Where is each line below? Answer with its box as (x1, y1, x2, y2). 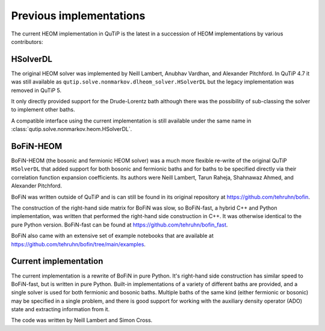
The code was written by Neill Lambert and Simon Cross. (11, 317, 153, 324)
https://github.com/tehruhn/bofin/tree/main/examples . (11, 240, 146, 247)
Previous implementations (11, 9, 146, 22)
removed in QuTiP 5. (11, 87, 61, 94)
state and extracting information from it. (11, 306, 110, 313)
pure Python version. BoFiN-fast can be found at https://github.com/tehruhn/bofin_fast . (11, 221, 228, 228)
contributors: (11, 38, 43, 45)
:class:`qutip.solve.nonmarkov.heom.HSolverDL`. (11, 126, 132, 133)
